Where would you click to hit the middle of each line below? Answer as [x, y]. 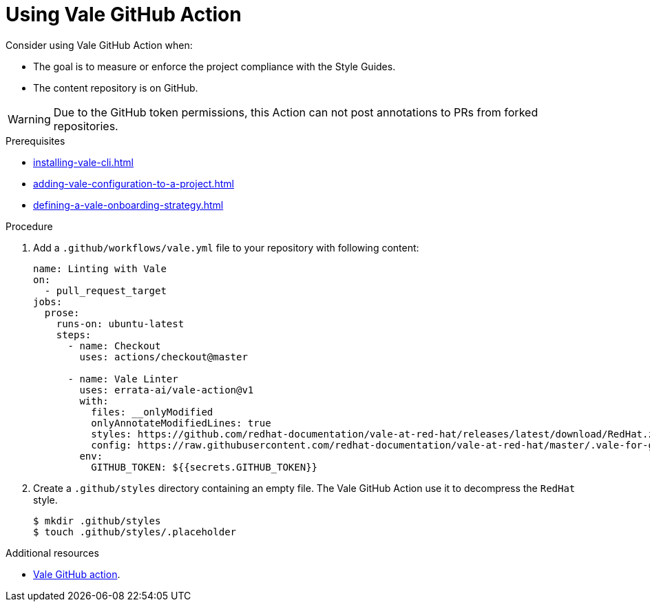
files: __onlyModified [152, 412]
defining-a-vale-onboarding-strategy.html [128, 205]
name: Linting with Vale [100, 268]
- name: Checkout [114, 346]
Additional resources [52, 553]
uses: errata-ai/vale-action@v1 [167, 390]
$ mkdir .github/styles [97, 521]
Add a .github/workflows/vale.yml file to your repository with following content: [226, 247]
